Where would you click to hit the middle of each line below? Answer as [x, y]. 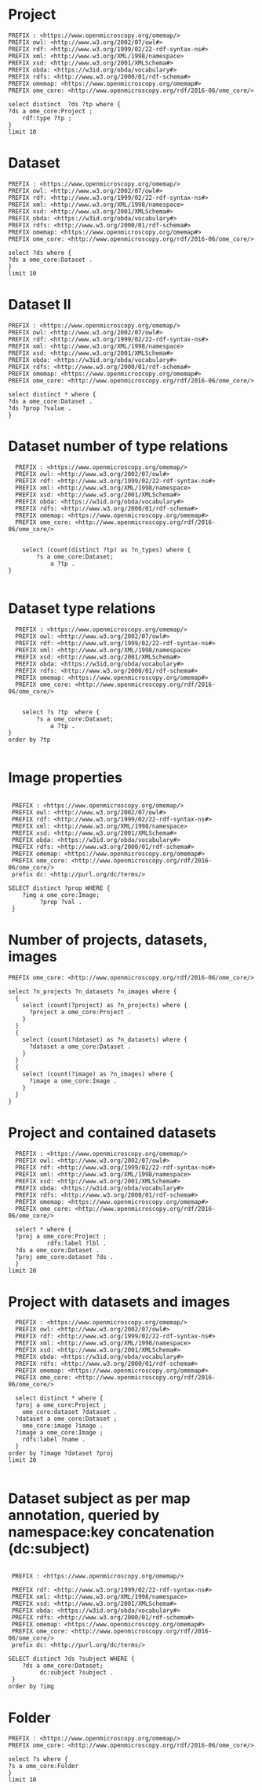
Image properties [65, 777]
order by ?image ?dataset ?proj [61, 1453]
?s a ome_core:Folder [44, 1766]
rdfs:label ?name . [54, 1440]
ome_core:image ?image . [63, 1426]
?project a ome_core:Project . [80, 1012]
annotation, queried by [84, 1515]
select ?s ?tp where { [61, 712]
